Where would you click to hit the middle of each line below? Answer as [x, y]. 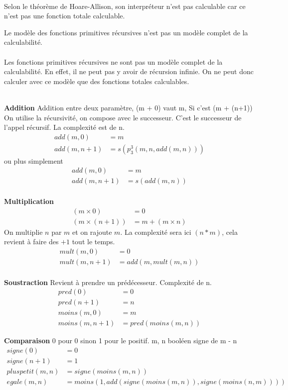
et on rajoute [92, 232]
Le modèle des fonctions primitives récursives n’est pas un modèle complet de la [126, 32]
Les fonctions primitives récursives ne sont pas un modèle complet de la [113, 61]
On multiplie [23, 232]
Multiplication [29, 201]
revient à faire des [31, 242]
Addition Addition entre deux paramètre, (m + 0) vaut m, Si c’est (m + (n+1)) [128, 107]
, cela [230, 232]
